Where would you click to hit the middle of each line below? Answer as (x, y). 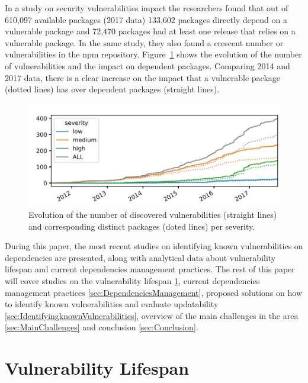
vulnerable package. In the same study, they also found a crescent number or (144, 42)
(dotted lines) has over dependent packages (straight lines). (112, 89)
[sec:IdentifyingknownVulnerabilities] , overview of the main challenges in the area (152, 315)
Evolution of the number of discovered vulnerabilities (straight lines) (153, 215)
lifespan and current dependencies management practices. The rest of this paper (150, 269)
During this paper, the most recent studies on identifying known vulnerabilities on (154, 246)
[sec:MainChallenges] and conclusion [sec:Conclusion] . (102, 327)
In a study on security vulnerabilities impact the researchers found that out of (147, 8)
